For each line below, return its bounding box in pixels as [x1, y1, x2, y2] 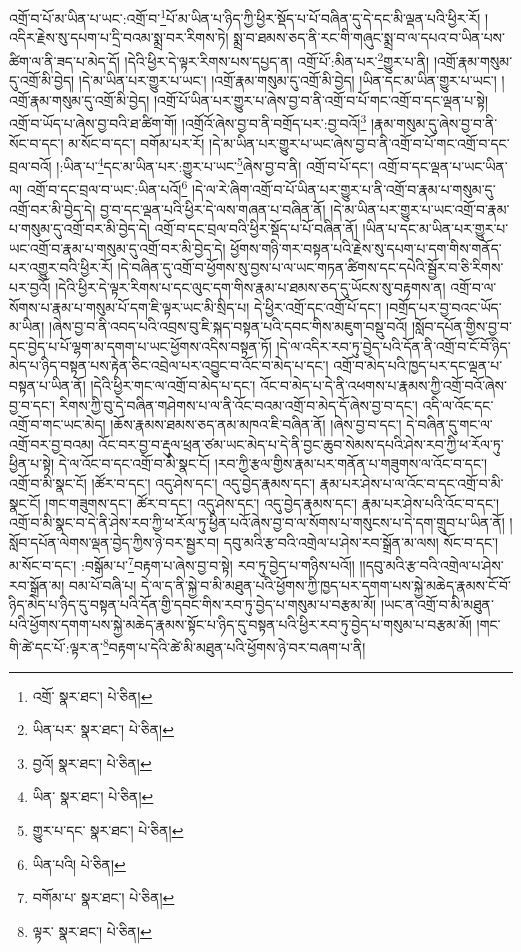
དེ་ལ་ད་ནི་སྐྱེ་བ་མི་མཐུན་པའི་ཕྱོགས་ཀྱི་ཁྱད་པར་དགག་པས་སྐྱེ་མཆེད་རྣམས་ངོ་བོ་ [141, 574, 511, 595]
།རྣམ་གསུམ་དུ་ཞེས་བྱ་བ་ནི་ [370, 112, 498, 133]
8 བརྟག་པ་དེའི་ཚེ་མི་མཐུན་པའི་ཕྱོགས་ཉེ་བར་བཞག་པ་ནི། [102, 634, 366, 657]
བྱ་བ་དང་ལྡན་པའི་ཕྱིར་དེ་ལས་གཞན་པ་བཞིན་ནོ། [99, 198, 326, 219]
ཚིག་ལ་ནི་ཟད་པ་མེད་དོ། [9, 50, 120, 71]
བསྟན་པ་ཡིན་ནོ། [9, 374, 86, 395]
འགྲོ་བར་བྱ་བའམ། [9, 433, 94, 454]
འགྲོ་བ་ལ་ [450, 277, 497, 297]
